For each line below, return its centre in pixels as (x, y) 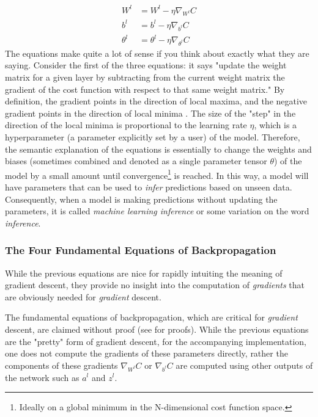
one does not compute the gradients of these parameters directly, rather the (146, 353)
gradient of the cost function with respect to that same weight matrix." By (145, 89)
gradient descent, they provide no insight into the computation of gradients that (155, 285)
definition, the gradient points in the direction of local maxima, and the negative (156, 101)
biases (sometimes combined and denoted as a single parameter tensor (136, 161)
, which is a (275, 125)
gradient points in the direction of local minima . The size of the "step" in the (150, 113)
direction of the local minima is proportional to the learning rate (126, 125)
